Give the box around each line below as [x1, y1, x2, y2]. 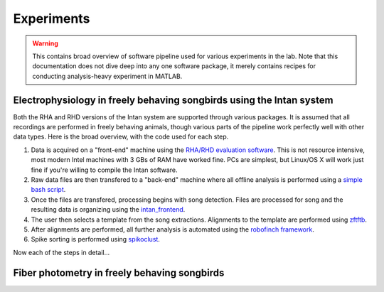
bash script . [31, 185, 66, 194]
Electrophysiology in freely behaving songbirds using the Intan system [13, 94, 334, 106]
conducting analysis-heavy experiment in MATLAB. [32, 72, 183, 80]
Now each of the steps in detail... [13, 248, 110, 256]
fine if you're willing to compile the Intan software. [31, 166, 178, 174]
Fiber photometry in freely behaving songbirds [13, 266, 225, 279]
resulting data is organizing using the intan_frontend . [31, 205, 186, 214]
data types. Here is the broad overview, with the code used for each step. [13, 132, 229, 141]
